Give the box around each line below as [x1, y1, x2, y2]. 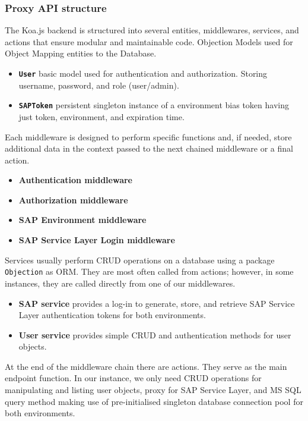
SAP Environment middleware [18, 213, 147, 226]
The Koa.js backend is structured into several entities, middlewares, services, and [5, 24, 299, 36]
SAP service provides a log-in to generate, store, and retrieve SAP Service [18, 297, 295, 309]
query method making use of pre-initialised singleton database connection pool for [5, 395, 303, 407]
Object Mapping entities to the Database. [5, 47, 157, 59]
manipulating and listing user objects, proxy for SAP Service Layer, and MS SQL [5, 384, 301, 396]
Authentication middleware [18, 174, 132, 186]
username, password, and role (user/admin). [18, 78, 179, 91]
